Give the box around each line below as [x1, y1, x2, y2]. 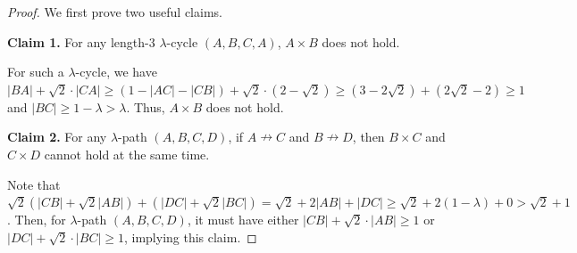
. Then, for [7, 210, 66, 229]
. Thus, [126, 97, 165, 116]
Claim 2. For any [7, 127, 107, 146]
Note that [7, 175, 61, 193]
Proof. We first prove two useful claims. [7, 3, 222, 20]
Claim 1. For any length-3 [7, 32, 155, 51]
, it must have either [187, 210, 299, 229]
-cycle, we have [75, 62, 157, 81]
